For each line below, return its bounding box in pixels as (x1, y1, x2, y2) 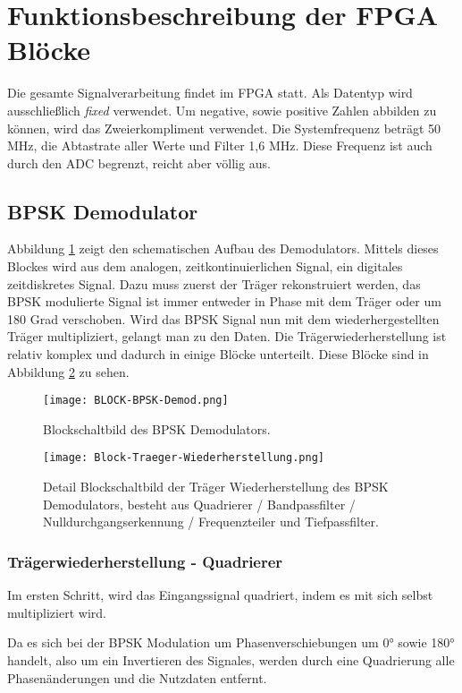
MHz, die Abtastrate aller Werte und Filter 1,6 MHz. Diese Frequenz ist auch (7, 136, 433, 155)
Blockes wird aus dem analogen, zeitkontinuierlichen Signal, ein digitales (7, 257, 403, 276)
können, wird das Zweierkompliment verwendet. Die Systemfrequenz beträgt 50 (7, 118, 441, 137)
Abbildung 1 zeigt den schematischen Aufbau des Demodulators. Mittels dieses (7, 239, 439, 258)
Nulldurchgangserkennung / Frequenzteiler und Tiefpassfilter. (43, 512, 379, 531)
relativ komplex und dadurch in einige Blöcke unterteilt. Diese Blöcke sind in (7, 345, 429, 364)
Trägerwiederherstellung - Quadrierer (7, 550, 283, 572)
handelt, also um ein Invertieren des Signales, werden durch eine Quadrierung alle (7, 650, 455, 669)
